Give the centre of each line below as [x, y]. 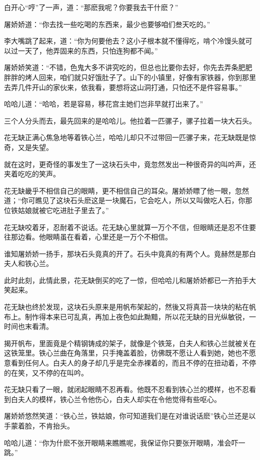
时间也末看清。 [28, 326]
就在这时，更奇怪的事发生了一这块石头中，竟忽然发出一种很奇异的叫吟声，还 [130, 164]
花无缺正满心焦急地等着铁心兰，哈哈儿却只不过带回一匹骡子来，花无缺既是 [126, 137]
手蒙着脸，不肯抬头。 [39, 425]
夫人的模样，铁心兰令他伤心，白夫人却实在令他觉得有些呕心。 [119, 399]
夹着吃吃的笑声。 [32, 174]
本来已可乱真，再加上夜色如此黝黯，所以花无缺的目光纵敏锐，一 [151, 316]
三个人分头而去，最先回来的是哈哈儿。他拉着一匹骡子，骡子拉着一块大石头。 [130, 120]
